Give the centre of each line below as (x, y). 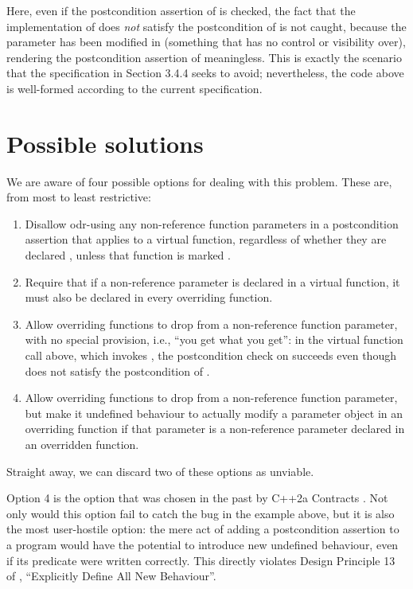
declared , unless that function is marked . (128, 255)
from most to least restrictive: (79, 197)
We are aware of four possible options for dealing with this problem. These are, (199, 181)
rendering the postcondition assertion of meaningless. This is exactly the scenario (204, 57)
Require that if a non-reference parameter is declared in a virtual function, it (212, 281)
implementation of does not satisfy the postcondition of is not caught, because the (206, 26)
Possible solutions (105, 143)
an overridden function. (82, 444)
